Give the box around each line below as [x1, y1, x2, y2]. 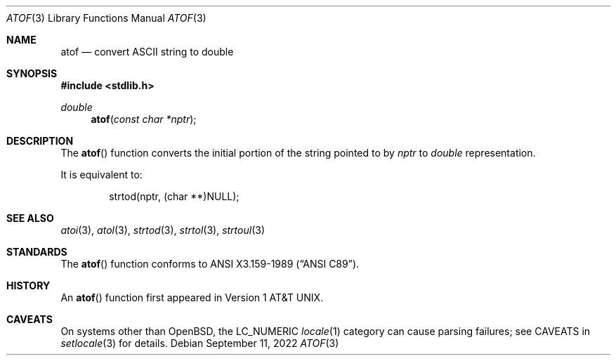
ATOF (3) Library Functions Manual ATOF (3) [6, 12, 207, 24]
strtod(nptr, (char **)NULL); [109, 190, 240, 202]
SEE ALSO [6, 212, 54, 224]
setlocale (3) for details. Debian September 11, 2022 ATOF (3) [60, 337, 339, 349]
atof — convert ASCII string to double [60, 46, 234, 58]
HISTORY [6, 280, 51, 291]
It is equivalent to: [60, 169, 143, 180]
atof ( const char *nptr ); [91, 113, 197, 125]
